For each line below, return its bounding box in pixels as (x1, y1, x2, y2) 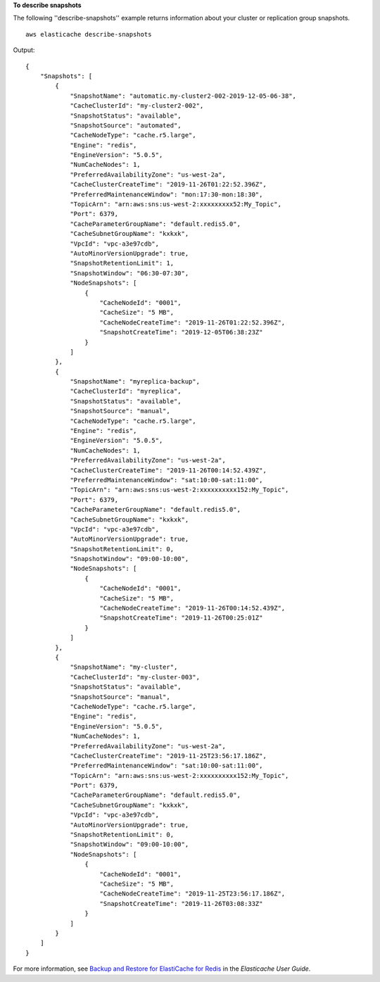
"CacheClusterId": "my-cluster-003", (70, 673, 201, 681)
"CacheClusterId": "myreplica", (70, 387, 182, 396)
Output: (13, 46, 35, 54)
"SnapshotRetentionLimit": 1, (70, 259, 175, 267)
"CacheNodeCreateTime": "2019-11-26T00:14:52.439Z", (99, 604, 286, 612)
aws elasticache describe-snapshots (25, 30, 152, 38)
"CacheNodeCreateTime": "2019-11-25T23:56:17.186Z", (99, 890, 286, 898)
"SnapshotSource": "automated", (70, 121, 182, 130)
